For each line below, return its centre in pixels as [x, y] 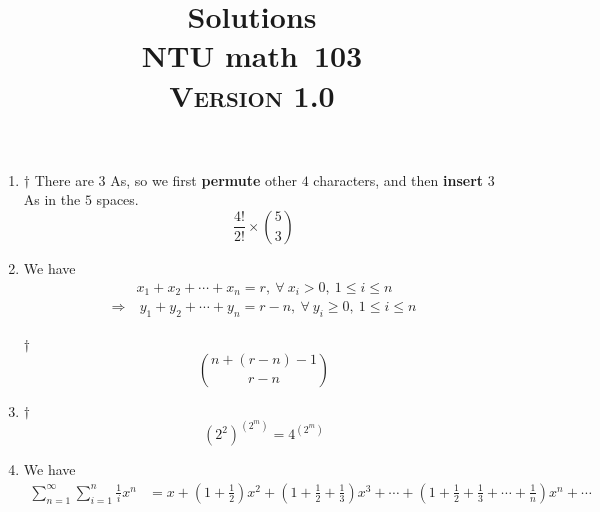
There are [64, 179]
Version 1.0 [252, 94]
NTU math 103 [252, 55]
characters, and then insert [398, 179]
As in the [52, 199]
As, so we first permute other [204, 179]
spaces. [117, 199]
